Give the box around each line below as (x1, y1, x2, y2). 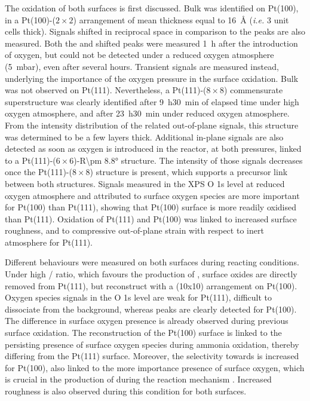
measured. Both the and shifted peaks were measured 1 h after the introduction (5, 36, 298, 49)
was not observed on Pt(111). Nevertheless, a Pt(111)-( (5, 84, 207, 96)
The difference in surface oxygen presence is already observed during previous (5, 314, 288, 327)
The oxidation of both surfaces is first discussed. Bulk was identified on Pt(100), (5, 2, 299, 14)
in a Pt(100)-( (5, 13, 56, 26)
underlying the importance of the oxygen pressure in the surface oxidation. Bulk (5, 72, 299, 84)
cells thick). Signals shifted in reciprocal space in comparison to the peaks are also (5, 25, 306, 38)
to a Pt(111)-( (5, 154, 56, 166)
